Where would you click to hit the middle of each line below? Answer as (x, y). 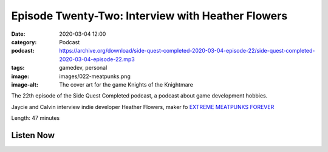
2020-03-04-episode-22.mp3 (97, 59)
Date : (18, 34)
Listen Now (33, 135)
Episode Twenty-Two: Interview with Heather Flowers (149, 16)
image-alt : (25, 84)
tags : (18, 68)
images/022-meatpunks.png (95, 76)
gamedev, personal (83, 68)
